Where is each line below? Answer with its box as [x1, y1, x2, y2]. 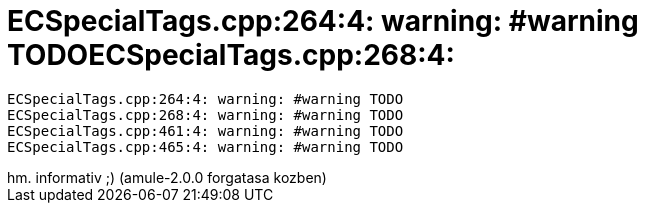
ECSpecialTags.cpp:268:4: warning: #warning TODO [7, 106, 404, 123]
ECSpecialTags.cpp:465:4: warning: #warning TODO [7, 138, 404, 155]
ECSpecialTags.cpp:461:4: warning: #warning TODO [7, 122, 404, 139]
